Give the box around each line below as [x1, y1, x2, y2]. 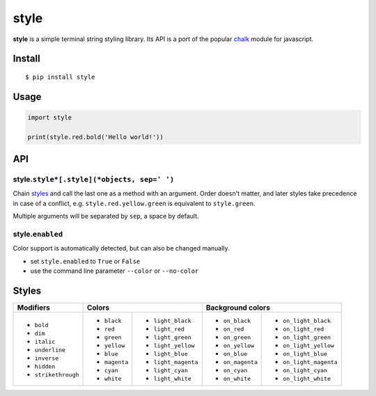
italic [34, 338, 56, 345]
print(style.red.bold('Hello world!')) [27, 133, 164, 141]
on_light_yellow [283, 342, 334, 349]
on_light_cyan [283, 367, 327, 374]
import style [27, 113, 72, 121]
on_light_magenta [283, 358, 338, 366]
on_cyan [223, 367, 248, 374]
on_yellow [223, 342, 254, 349]
